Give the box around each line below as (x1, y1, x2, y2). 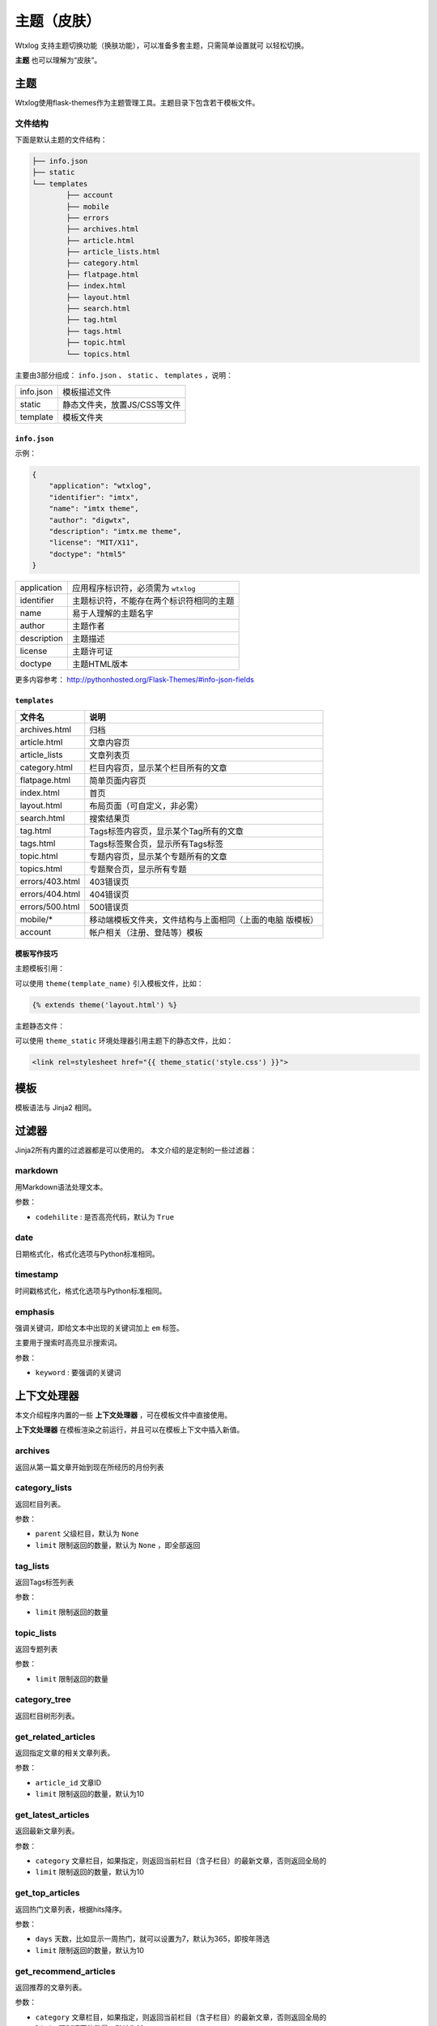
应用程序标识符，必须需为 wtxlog (71, 583, 196, 594)
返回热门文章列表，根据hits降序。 (15, 1904, 127, 1914)
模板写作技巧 (15, 949, 58, 959)
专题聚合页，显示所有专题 (89, 864, 187, 875)
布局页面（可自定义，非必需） (89, 801, 203, 812)
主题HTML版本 (71, 659, 129, 670)
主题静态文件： (15, 1021, 65, 1031)
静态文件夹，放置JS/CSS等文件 (62, 399, 181, 410)
